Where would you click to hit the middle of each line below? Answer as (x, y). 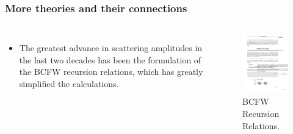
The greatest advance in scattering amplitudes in (111, 48)
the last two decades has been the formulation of (110, 59)
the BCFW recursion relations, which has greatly (111, 72)
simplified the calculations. (69, 83)
